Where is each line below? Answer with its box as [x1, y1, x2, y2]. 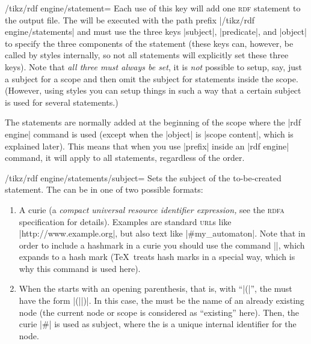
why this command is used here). [19, 262, 141, 274]
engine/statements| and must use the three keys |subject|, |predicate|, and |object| [5, 25, 307, 38]
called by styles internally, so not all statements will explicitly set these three [5, 49, 289, 61]
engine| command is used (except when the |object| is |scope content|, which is [5, 127, 294, 140]
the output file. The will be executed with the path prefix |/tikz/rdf [5, 13, 255, 26]
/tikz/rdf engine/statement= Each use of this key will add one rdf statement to [5, 2, 301, 14]
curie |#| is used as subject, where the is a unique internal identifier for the [19, 318, 297, 330]
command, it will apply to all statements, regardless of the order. [5, 151, 245, 164]
